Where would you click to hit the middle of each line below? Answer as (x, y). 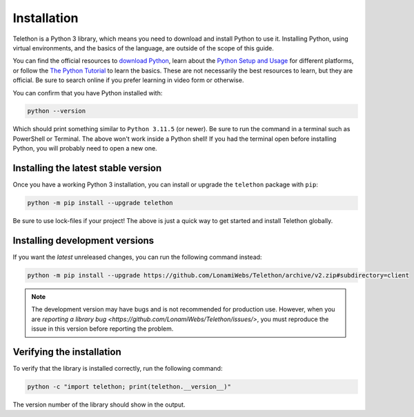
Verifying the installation (67, 352)
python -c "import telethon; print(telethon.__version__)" (129, 387)
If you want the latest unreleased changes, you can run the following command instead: (137, 257)
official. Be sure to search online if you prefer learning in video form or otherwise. (128, 80)
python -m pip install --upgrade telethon (100, 203)
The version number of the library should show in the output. (99, 405)
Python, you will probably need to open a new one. (85, 148)
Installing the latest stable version (87, 168)
